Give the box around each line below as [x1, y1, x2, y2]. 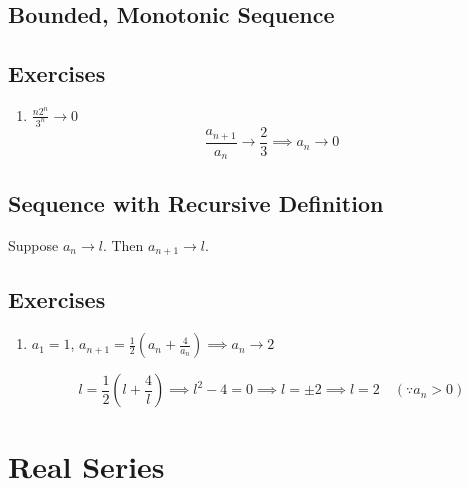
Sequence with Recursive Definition [8, 187, 384, 218]
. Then [102, 234, 144, 255]
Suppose [8, 234, 59, 255]
